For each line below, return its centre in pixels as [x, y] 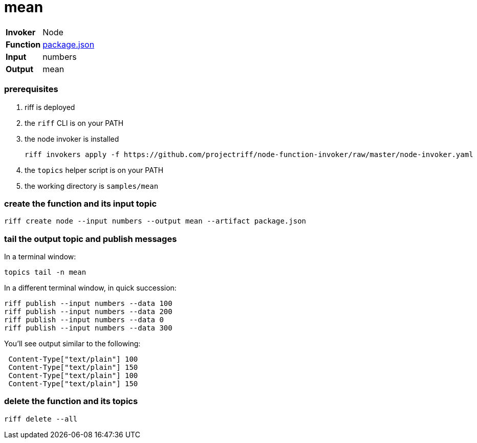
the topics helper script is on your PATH [94, 170]
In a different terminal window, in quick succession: [90, 288]
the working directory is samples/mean [92, 186]
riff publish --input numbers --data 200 [88, 312]
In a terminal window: [40, 257]
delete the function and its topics [71, 401]
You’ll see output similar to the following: [72, 344]
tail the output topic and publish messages [91, 239]
